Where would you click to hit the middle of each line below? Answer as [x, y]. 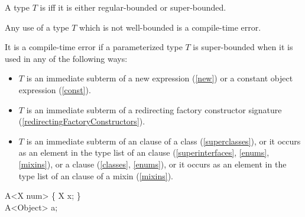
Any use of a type [37, 27]
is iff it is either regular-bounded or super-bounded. [133, 7]
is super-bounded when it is [243, 47]
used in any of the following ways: [66, 58]
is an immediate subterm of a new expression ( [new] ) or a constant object [160, 78]
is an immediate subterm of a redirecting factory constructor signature [154, 109]
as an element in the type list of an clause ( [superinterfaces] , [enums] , [144, 152]
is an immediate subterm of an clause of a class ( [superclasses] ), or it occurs [163, 141]
